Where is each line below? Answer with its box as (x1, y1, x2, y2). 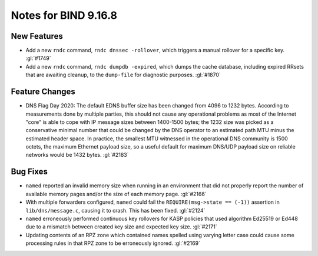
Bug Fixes (11, 167, 48, 177)
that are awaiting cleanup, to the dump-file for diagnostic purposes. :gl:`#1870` (25, 71, 221, 79)
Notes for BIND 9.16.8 (11, 9, 118, 22)
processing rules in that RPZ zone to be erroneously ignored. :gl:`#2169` (25, 240, 200, 247)
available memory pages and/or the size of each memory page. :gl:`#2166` (25, 190, 207, 197)
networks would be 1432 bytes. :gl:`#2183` (25, 151, 129, 159)
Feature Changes (11, 87, 76, 97)
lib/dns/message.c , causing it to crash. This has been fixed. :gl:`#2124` (25, 207, 206, 214)
